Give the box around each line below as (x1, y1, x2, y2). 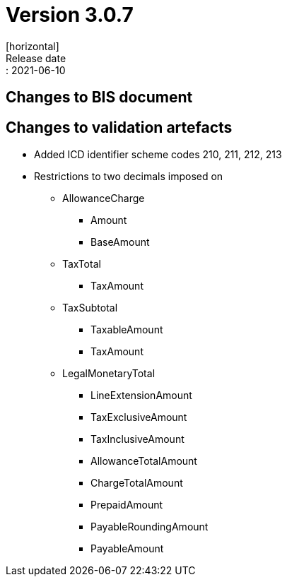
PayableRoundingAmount (90, 521, 209, 533)
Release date (6, 52, 66, 64)
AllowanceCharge (62, 192, 145, 205)
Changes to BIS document (6, 88, 193, 107)
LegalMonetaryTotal (62, 367, 156, 380)
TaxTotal (62, 258, 101, 271)
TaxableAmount (90, 323, 163, 336)
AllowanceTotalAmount (90, 455, 197, 468)
